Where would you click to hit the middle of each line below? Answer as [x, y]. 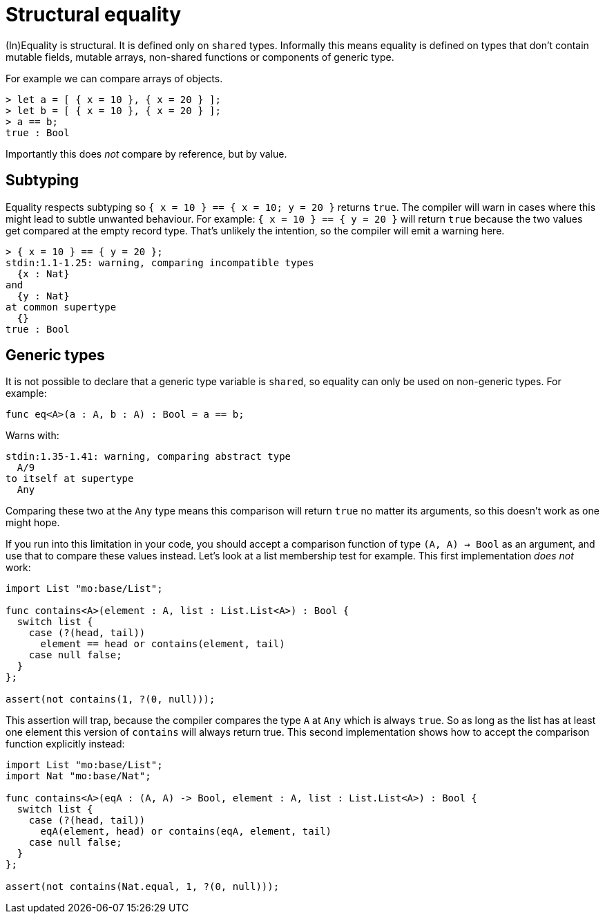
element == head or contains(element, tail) [163, 644]
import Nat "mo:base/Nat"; [78, 776]
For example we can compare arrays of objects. [114, 78]
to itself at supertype [70, 479]
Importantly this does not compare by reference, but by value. [146, 154]
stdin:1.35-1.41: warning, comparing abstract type [148, 457]
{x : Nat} [43, 273]
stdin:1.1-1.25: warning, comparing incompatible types [160, 262]
